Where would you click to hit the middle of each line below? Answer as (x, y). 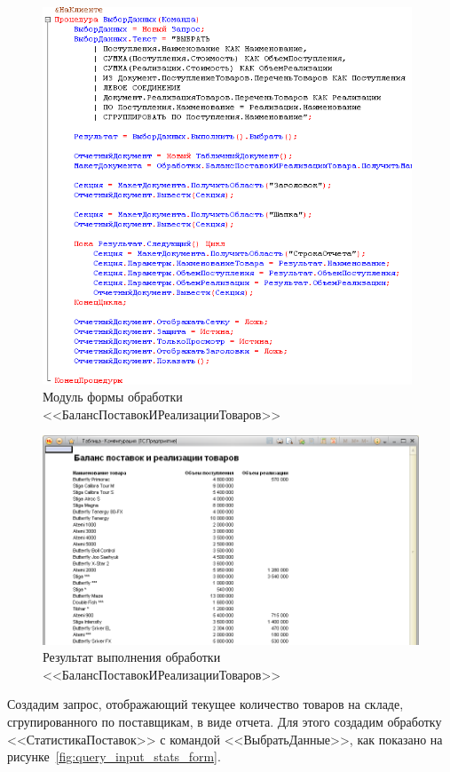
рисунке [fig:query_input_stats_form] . (114, 756)
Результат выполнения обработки (132, 657)
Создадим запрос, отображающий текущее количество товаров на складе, (205, 704)
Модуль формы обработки (113, 397)
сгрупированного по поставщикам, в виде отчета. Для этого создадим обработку (225, 722)
